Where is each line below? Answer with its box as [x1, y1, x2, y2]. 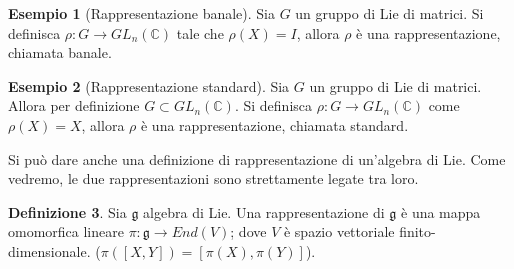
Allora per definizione [8, 95, 140, 116]
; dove [230, 221, 267, 242]
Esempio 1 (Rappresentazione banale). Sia [8, 3, 275, 23]
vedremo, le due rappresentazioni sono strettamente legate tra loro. [8, 168, 419, 189]
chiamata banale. [8, 42, 112, 63]
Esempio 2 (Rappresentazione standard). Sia [8, 75, 290, 96]
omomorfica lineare [8, 221, 124, 242]
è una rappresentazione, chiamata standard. [140, 114, 409, 135]
